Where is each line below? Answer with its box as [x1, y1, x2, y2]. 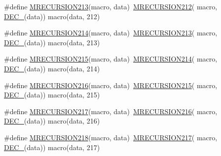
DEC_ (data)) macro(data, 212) [4, 11, 100, 21]
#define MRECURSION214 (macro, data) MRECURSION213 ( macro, [4, 28, 218, 38]
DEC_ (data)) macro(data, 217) [4, 142, 100, 152]
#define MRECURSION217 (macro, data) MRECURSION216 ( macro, [4, 106, 218, 116]
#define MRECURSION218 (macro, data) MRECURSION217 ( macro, [4, 132, 218, 142]
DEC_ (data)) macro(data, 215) [4, 90, 100, 100]
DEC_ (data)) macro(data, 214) [4, 63, 100, 73]
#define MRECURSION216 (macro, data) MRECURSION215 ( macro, [4, 80, 218, 90]
